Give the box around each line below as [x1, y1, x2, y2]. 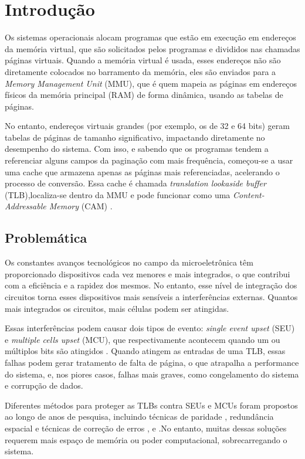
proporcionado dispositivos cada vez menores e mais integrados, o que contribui [5, 267, 290, 280]
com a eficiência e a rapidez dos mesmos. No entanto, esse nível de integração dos [5, 279, 297, 291]
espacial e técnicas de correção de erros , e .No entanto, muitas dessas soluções [5, 421, 287, 434]
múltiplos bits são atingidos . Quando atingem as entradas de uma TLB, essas [5, 345, 286, 357]
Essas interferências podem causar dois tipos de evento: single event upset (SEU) [5, 322, 295, 334]
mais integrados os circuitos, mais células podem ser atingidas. [5, 302, 229, 314]
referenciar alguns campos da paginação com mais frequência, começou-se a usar [5, 154, 293, 166]
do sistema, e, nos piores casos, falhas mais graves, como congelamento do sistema [5, 368, 299, 380]
